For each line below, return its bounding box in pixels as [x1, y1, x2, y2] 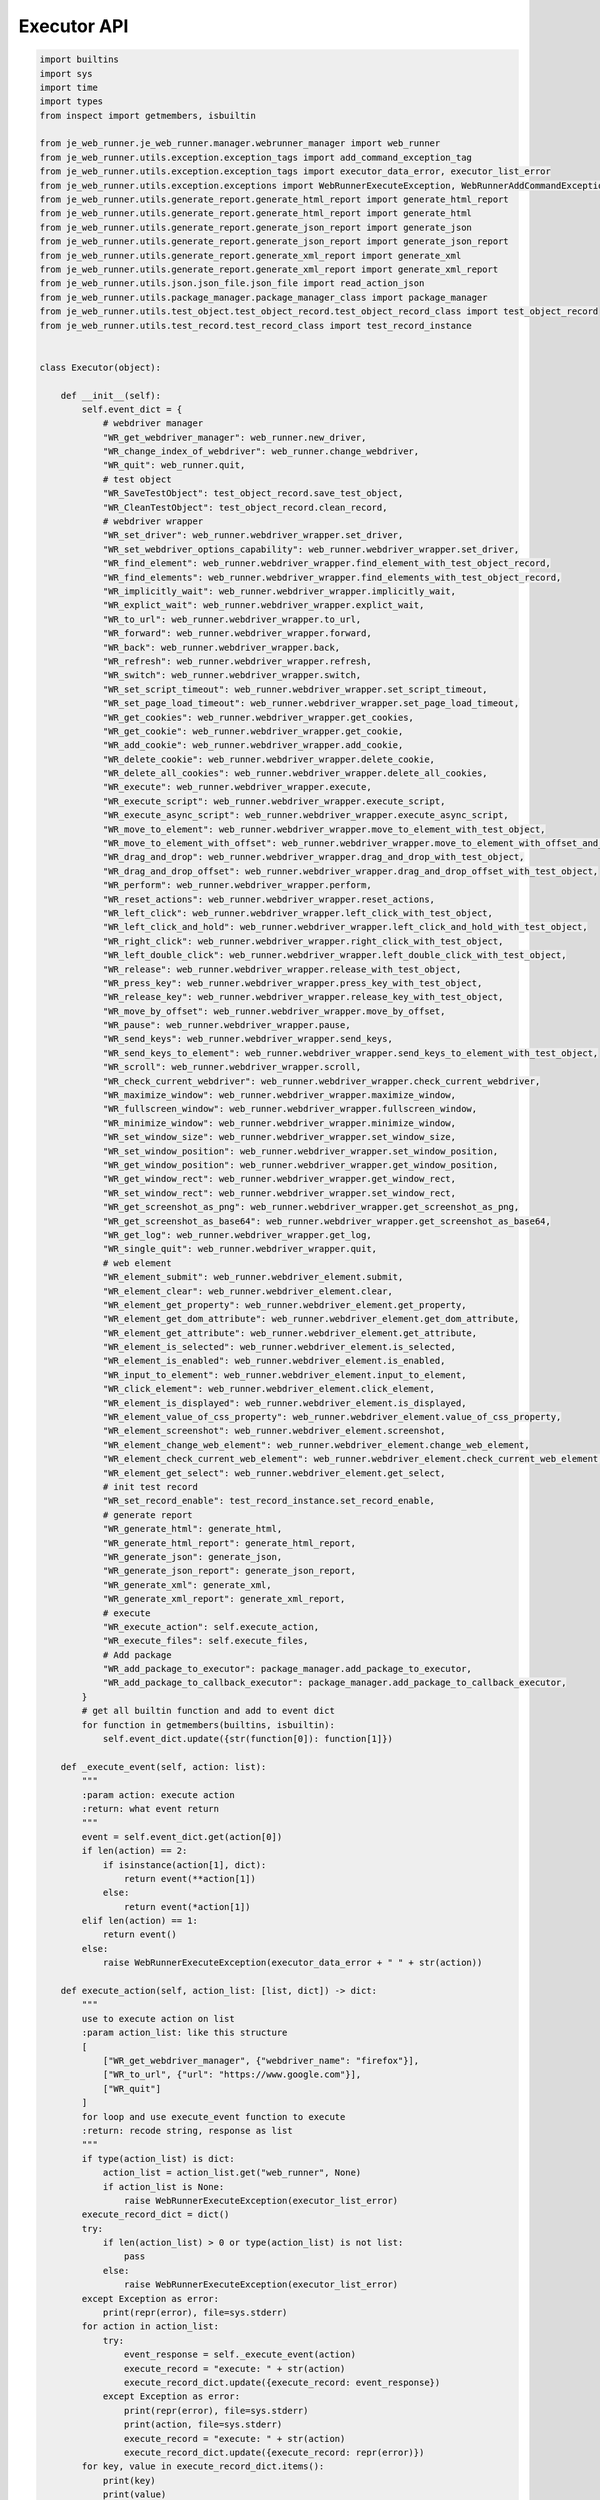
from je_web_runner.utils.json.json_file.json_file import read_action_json [39, 278, 425, 289]
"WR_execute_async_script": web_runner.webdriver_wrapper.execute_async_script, [102, 810, 509, 821]
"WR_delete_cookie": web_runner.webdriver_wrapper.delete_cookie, [102, 753, 435, 765]
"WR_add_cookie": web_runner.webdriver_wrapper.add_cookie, [102, 740, 404, 751]
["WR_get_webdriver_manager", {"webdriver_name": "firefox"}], [102, 2055, 420, 2066]
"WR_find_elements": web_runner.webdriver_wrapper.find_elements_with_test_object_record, [102, 571, 562, 583]
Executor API [18, 15, 129, 37]
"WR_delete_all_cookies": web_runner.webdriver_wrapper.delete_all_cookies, [102, 768, 489, 779]
